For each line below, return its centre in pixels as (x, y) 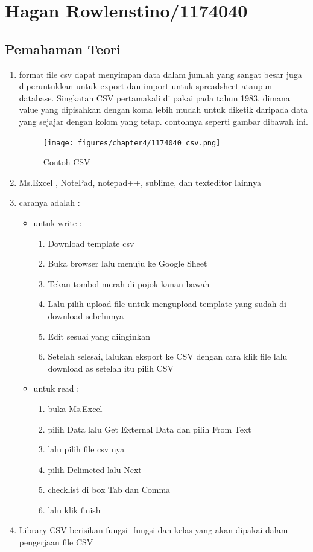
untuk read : (56, 388)
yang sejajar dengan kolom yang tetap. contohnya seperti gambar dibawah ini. (163, 121)
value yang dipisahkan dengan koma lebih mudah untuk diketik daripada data (163, 109)
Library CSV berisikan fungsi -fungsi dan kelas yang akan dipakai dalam (153, 530)
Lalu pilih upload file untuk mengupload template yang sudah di (167, 304)
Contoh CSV (67, 162)
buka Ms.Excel (75, 408)
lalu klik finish (74, 509)
